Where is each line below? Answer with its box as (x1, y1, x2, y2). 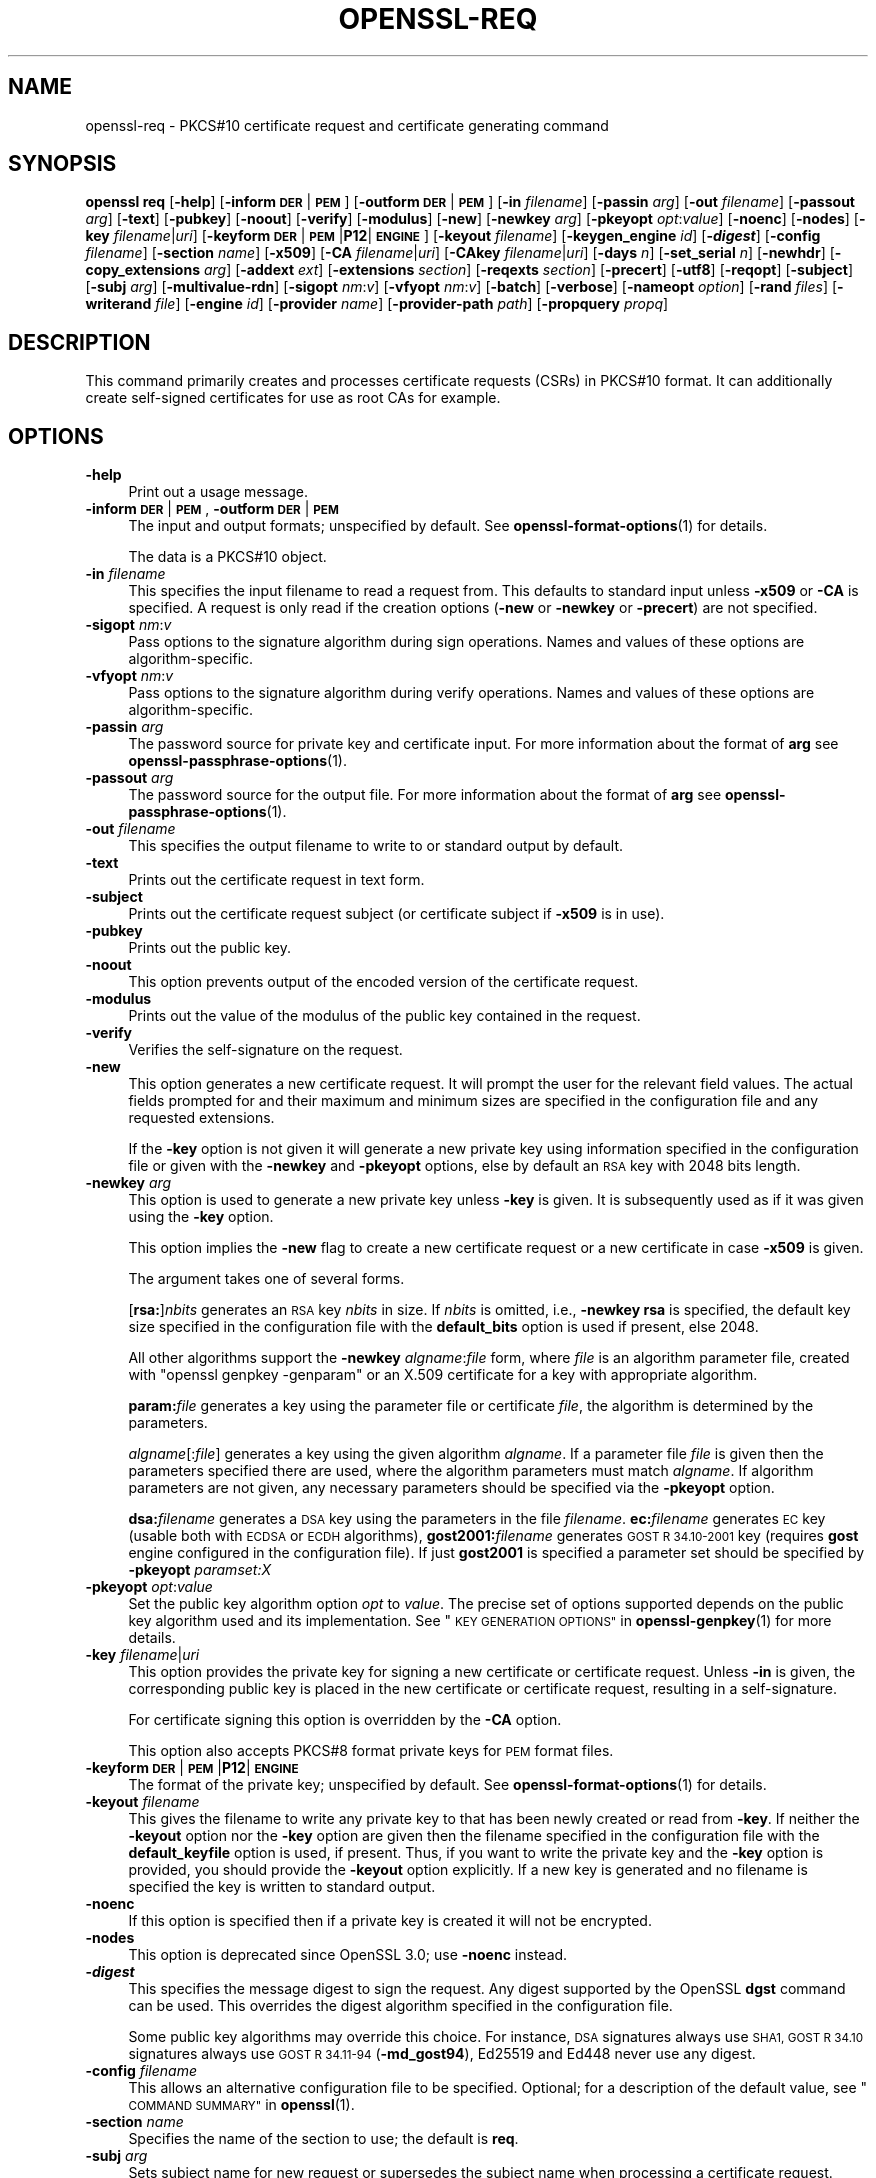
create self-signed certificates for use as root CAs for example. (85, 389, 501, 407)
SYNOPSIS (8, 151, 117, 177)
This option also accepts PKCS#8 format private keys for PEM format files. (128, 1742, 614, 1760)
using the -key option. (128, 1208, 274, 1226)
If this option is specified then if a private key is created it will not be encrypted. (128, 1912, 652, 1930)
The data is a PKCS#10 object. (128, 548, 327, 566)
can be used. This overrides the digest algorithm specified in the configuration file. (128, 1997, 673, 2015)
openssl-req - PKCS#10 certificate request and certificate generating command (85, 116, 609, 134)
